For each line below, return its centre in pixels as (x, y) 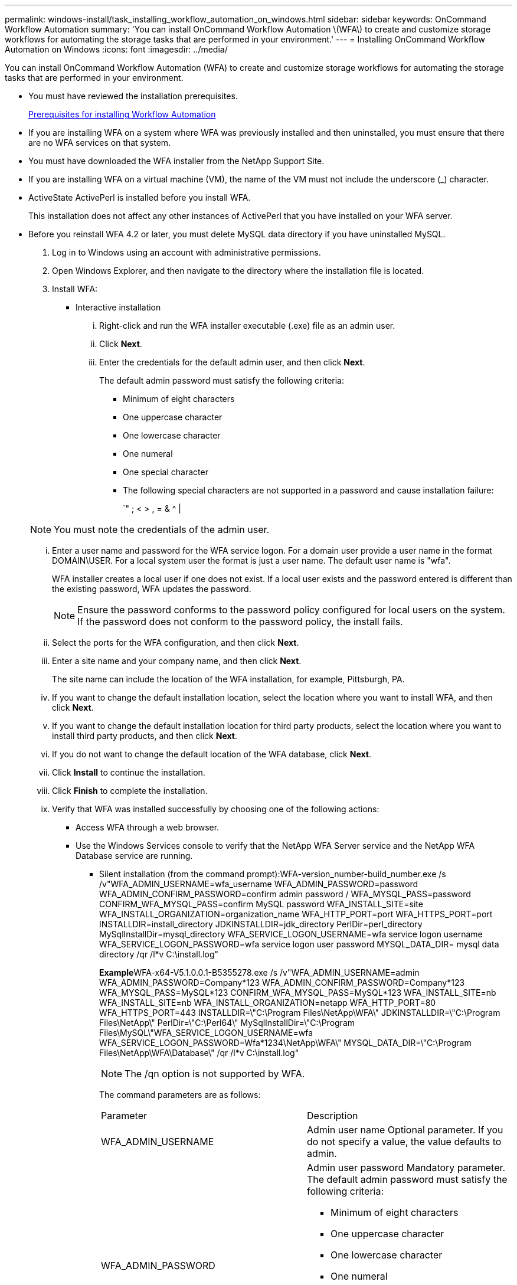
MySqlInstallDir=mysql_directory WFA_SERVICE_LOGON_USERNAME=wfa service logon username (291, 934)
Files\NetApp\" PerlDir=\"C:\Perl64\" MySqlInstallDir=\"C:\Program (227, 1023)
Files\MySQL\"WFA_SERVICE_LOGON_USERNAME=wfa (206, 1033)
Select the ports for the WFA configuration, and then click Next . (176, 642)
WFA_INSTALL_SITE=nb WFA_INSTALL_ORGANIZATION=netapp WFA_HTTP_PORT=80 (268, 1003)
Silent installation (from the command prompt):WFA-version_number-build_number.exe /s (273, 874)
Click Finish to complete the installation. (130, 791)
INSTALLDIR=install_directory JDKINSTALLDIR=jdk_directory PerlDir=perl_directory (261, 924)
